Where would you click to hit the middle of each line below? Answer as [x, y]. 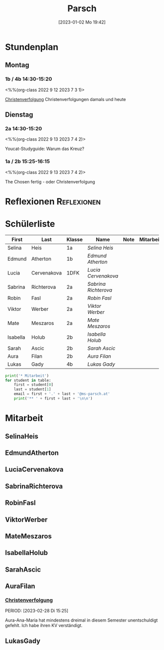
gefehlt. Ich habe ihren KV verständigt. [44, 625]
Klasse [75, 239]
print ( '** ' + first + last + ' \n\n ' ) [53, 399]
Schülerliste [30, 224]
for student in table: [28, 380]
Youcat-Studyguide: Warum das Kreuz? [45, 149]
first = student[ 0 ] [34, 385]
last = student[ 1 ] [32, 389]
